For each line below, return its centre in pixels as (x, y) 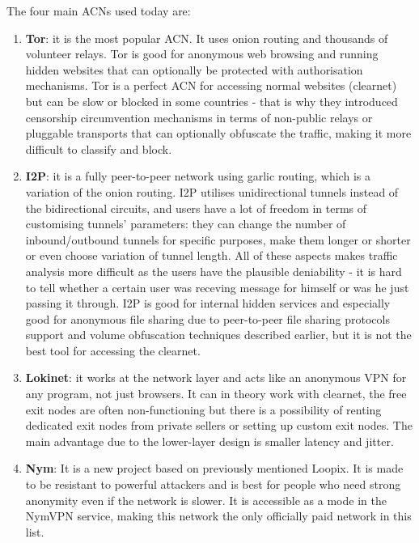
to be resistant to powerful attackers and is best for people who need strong (213, 484)
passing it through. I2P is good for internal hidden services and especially (208, 303)
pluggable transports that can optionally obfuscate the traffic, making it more (218, 133)
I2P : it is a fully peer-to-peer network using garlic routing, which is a (198, 176)
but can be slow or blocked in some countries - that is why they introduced (212, 101)
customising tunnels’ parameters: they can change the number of (186, 224)
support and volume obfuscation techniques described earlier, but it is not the (218, 335)
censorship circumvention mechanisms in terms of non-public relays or (199, 117)
